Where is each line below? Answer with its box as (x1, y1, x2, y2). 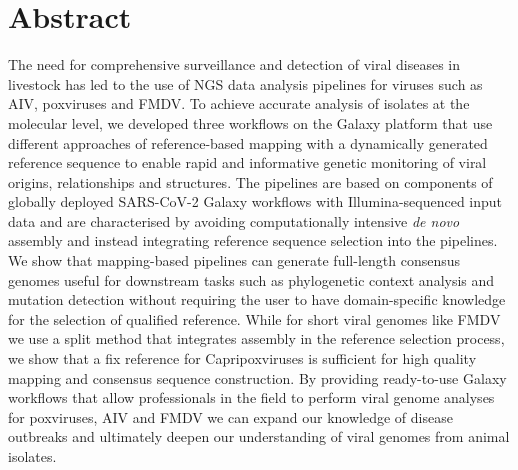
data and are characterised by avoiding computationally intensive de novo (8, 210, 460, 231)
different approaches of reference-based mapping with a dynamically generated (8, 132, 488, 153)
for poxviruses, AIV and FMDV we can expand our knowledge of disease (8, 406, 453, 427)
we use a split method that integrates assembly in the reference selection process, (8, 328, 505, 349)
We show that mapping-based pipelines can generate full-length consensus (8, 250, 461, 271)
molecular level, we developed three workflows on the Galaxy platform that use (8, 112, 493, 133)
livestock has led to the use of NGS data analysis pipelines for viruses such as (8, 73, 483, 94)
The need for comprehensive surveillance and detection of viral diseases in (8, 54, 461, 75)
